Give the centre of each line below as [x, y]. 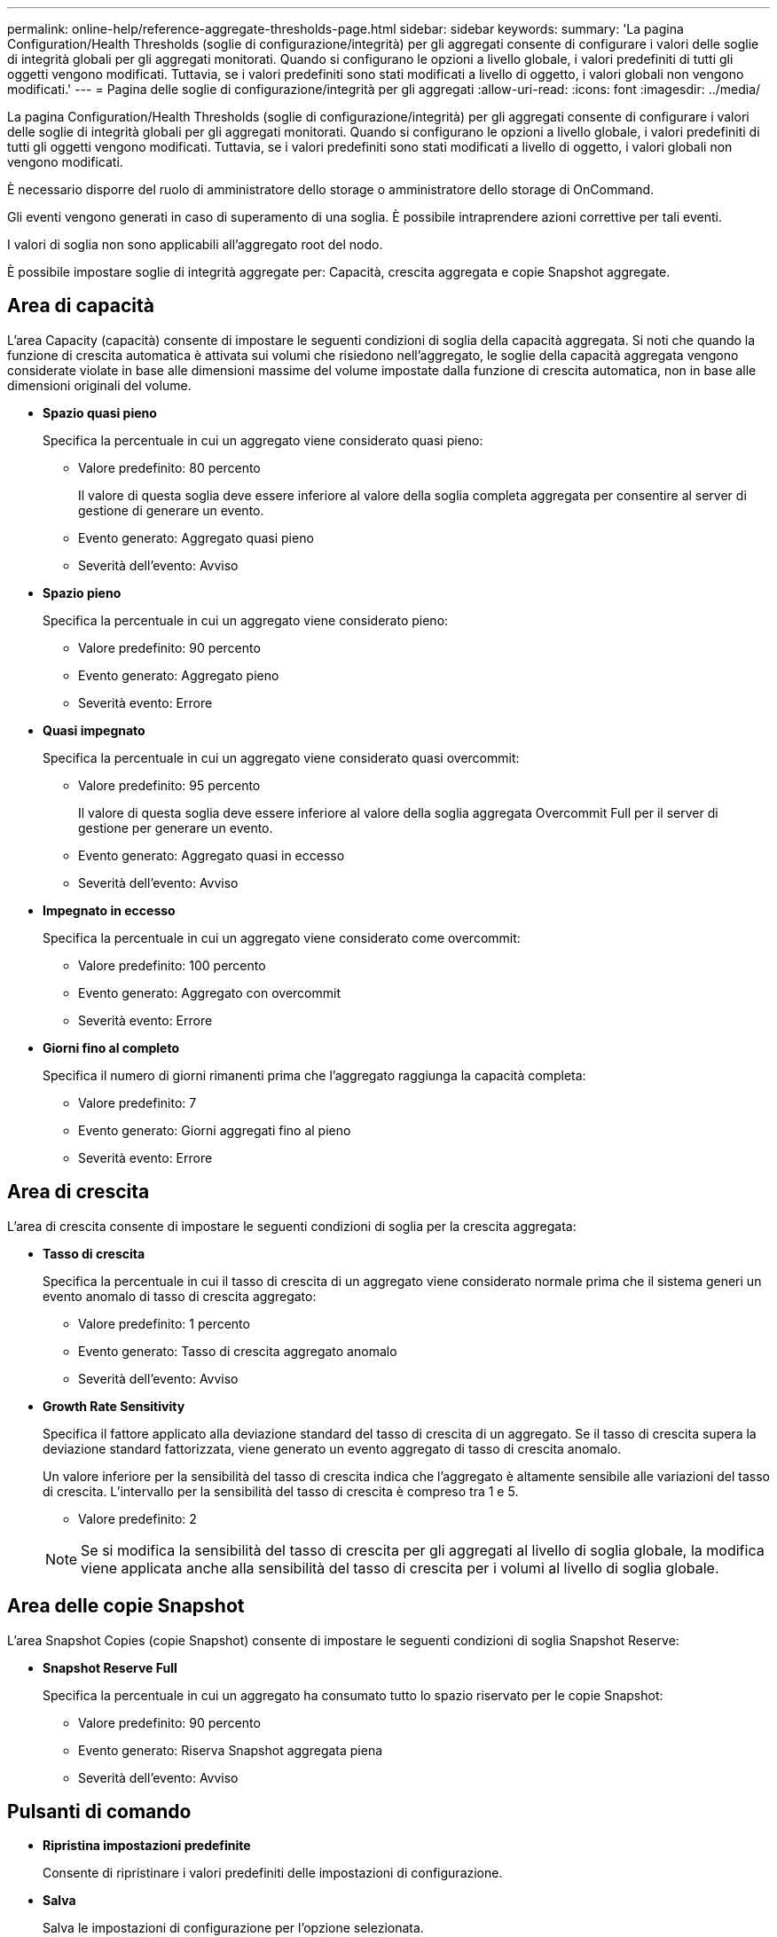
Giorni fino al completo [111, 1047]
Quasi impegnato [94, 730]
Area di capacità [81, 306]
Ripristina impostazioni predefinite [147, 1846]
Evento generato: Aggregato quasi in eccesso [212, 855]
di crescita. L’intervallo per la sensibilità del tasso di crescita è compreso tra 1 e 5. [281, 1491]
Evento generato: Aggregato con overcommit [210, 992]
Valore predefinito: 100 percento [172, 965]
